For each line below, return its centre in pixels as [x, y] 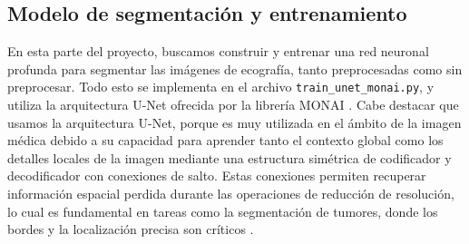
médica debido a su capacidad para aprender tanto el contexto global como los [225, 140]
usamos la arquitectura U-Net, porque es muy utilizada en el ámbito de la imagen [234, 122]
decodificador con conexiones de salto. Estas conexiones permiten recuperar [217, 176]
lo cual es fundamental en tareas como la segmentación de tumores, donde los [223, 211]
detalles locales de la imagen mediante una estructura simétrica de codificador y [230, 157]
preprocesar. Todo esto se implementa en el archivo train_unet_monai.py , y [221, 87]
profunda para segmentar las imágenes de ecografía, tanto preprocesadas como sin [235, 68]
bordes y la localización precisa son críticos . [131, 229]
